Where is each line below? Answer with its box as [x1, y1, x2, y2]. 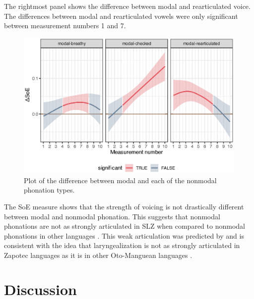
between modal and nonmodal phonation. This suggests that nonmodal [4, 211, 220, 221]
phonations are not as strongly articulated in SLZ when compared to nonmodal [4, 221, 245, 231]
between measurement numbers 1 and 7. [4, 20, 126, 31]
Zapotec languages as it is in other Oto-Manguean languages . [4, 250, 192, 260]
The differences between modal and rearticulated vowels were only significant [4, 10, 238, 21]
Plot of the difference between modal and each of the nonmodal [24, 175, 217, 185]
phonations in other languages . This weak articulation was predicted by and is [4, 230, 244, 241]
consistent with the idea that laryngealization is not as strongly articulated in [4, 240, 240, 250]
